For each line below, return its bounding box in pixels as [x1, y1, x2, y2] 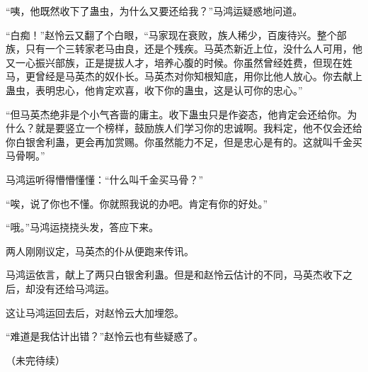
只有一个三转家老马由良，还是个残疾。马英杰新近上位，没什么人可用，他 [25, 41, 362, 56]
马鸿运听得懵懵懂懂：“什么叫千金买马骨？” [6, 171, 204, 186]
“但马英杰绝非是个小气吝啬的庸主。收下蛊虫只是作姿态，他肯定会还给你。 [6, 106, 347, 121]
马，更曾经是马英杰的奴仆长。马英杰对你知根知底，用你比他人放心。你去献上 [6, 69, 362, 84]
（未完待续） [6, 352, 65, 367]
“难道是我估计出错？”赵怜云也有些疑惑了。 [6, 329, 204, 344]
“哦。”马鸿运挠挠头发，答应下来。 [6, 220, 159, 235]
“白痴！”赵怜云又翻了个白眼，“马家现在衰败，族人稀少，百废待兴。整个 [6, 27, 337, 42]
